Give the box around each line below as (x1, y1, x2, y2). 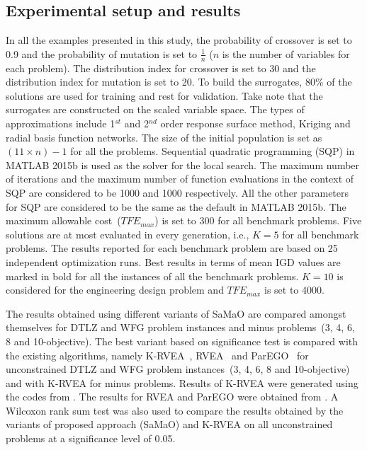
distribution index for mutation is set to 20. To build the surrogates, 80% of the (6, 74, 352, 89)
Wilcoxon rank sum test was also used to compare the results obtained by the (6, 403, 344, 417)
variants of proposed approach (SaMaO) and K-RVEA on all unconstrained (6, 417, 333, 432)
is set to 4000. (264, 282, 324, 297)
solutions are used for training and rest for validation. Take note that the (6, 88, 323, 103)
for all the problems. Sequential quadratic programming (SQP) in (70, 144, 355, 158)
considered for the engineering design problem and (6, 282, 224, 297)
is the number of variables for (222, 46, 350, 61)
